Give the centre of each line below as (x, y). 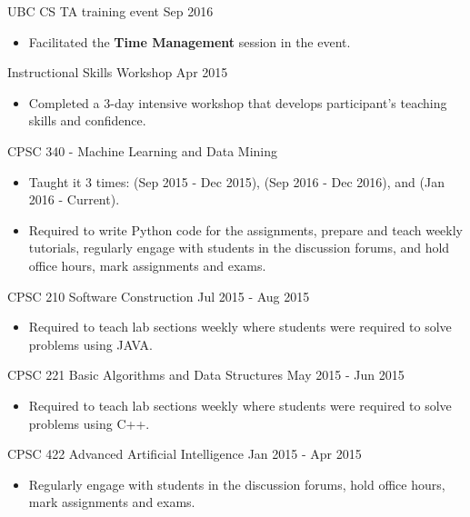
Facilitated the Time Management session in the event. (190, 41)
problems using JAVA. (90, 344)
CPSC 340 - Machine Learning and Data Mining (142, 150)
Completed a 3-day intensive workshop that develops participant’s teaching (238, 102)
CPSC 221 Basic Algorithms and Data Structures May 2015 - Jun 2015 (206, 375)
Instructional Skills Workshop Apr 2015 (118, 72)
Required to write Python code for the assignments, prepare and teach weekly (245, 229)
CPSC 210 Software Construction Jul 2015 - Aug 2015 (159, 296)
